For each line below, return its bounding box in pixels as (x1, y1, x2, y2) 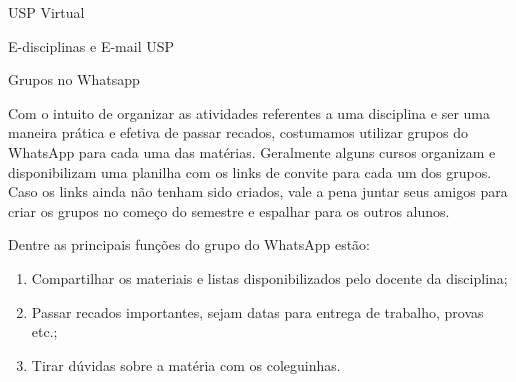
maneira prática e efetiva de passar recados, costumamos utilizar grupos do (8, 122, 468, 143)
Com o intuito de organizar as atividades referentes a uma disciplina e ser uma (8, 102, 490, 123)
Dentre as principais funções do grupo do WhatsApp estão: (8, 234, 370, 255)
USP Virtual (8, 2, 85, 22)
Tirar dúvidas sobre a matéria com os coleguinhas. (31, 354, 341, 375)
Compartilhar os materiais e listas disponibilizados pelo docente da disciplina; (31, 267, 508, 288)
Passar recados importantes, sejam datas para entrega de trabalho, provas (31, 301, 484, 322)
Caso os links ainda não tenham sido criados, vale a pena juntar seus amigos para (8, 181, 508, 202)
